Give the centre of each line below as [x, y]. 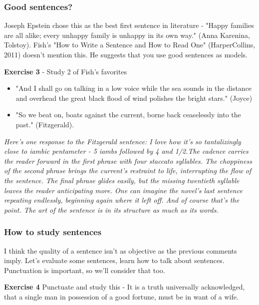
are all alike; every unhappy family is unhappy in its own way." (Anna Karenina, [127, 35]
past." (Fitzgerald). [45, 124]
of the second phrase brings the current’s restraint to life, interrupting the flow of [128, 170]
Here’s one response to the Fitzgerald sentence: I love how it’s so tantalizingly [123, 141]
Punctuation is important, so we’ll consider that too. [85, 270]
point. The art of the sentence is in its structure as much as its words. [111, 209]
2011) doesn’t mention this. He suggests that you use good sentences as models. [126, 54]
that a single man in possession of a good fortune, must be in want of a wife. [121, 296]
